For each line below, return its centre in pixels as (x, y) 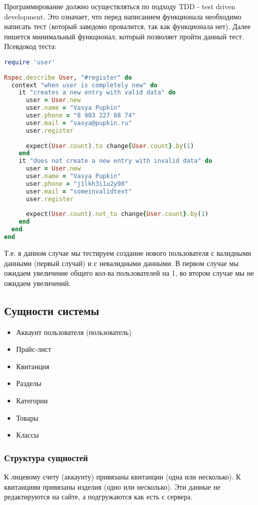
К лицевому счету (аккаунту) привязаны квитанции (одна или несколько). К (123, 476)
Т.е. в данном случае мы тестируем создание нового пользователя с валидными (128, 252)
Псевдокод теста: (30, 46)
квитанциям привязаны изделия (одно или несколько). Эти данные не (112, 486)
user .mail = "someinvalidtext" (79, 191)
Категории (32, 400)
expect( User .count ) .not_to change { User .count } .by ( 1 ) (117, 214)
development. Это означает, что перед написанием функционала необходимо (123, 16)
